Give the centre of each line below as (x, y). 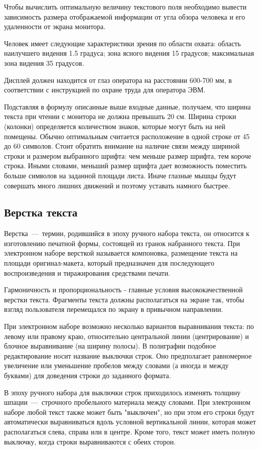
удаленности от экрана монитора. (55, 26)
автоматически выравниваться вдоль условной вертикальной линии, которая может (130, 422)
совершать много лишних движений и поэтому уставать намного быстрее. (117, 185)
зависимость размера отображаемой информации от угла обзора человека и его (124, 16)
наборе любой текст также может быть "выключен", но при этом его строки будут (129, 412)
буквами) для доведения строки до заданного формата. (88, 375)
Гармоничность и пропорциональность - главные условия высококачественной (123, 290)
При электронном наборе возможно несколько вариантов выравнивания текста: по (129, 326)
